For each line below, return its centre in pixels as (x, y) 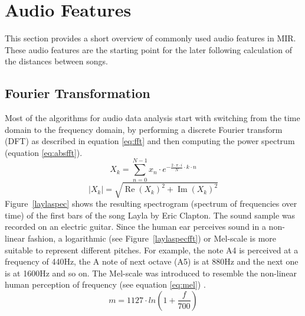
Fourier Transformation (78, 93)
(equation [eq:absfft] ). (44, 152)
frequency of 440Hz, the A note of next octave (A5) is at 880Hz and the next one (152, 261)
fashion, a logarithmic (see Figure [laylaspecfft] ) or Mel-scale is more (152, 238)
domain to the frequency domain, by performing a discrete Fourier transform (144, 129)
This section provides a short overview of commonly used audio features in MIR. (150, 38)
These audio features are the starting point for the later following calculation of (148, 49)
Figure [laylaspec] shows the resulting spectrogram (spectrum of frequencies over (151, 203)
